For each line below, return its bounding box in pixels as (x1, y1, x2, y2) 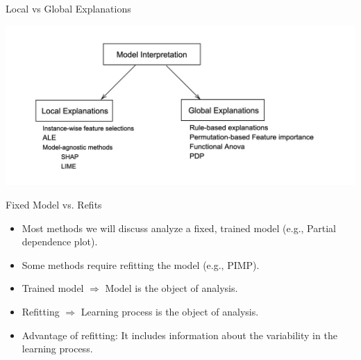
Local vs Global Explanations (6, 1, 131, 15)
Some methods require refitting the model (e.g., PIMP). (22, 257, 260, 272)
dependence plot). (22, 234, 98, 249)
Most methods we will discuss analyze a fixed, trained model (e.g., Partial (22, 220, 336, 235)
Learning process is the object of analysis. (81, 304, 259, 318)
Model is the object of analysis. (105, 281, 238, 295)
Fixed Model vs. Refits (6, 197, 102, 212)
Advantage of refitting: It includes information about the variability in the (22, 327, 337, 342)
